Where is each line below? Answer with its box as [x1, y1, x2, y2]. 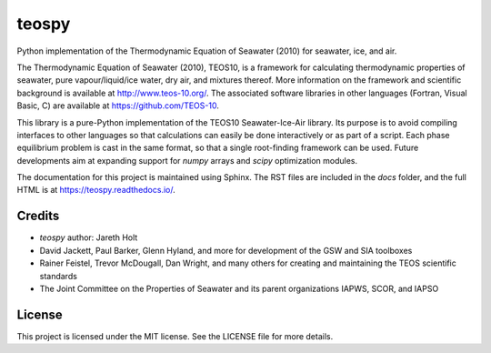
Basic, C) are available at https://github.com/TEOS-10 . [16, 100, 220, 111]
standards [39, 270, 77, 281]
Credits [16, 208, 60, 224]
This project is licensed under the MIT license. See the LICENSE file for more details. [16, 330, 334, 341]
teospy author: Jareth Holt [39, 232, 138, 243]
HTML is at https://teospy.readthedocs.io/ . [16, 185, 176, 196]
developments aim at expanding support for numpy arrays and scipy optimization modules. [16, 155, 358, 166]
